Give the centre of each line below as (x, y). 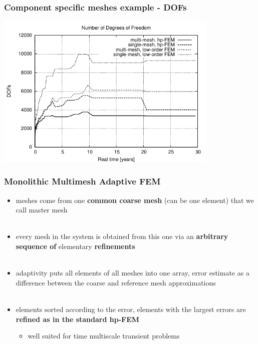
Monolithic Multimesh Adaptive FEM (82, 181)
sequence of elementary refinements (75, 246)
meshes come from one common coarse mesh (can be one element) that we (135, 200)
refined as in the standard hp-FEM (78, 319)
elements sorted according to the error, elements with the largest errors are (131, 309)
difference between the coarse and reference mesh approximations (116, 282)
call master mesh (42, 210)
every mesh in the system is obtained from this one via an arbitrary (122, 236)
